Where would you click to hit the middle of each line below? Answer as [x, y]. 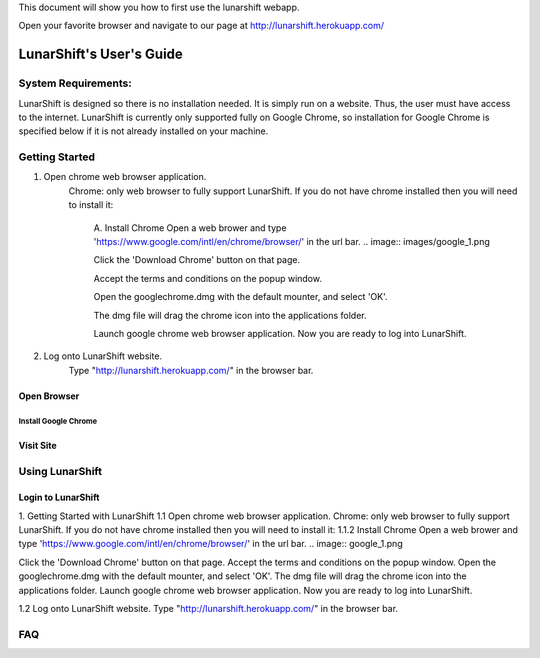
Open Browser [49, 396]
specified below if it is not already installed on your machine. [143, 131]
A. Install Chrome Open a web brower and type [190, 227]
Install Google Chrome [58, 421]
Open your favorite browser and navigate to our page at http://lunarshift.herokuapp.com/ [201, 26]
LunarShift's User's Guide [101, 54]
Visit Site [37, 445]
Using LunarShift [60, 471]
